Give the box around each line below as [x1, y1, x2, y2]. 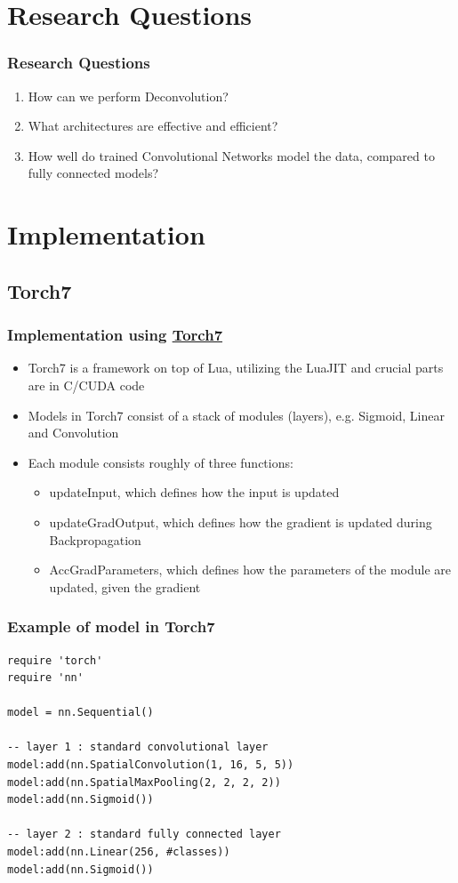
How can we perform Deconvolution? [28, 86, 229, 105]
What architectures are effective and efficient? [28, 116, 278, 135]
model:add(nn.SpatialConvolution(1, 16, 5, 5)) [7, 759, 294, 772]
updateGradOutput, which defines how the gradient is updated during [49, 512, 432, 531]
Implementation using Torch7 [7, 324, 223, 346]
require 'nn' [7, 671, 84, 685]
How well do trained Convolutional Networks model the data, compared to [28, 146, 435, 165]
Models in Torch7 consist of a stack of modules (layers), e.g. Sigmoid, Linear [28, 405, 445, 424]
